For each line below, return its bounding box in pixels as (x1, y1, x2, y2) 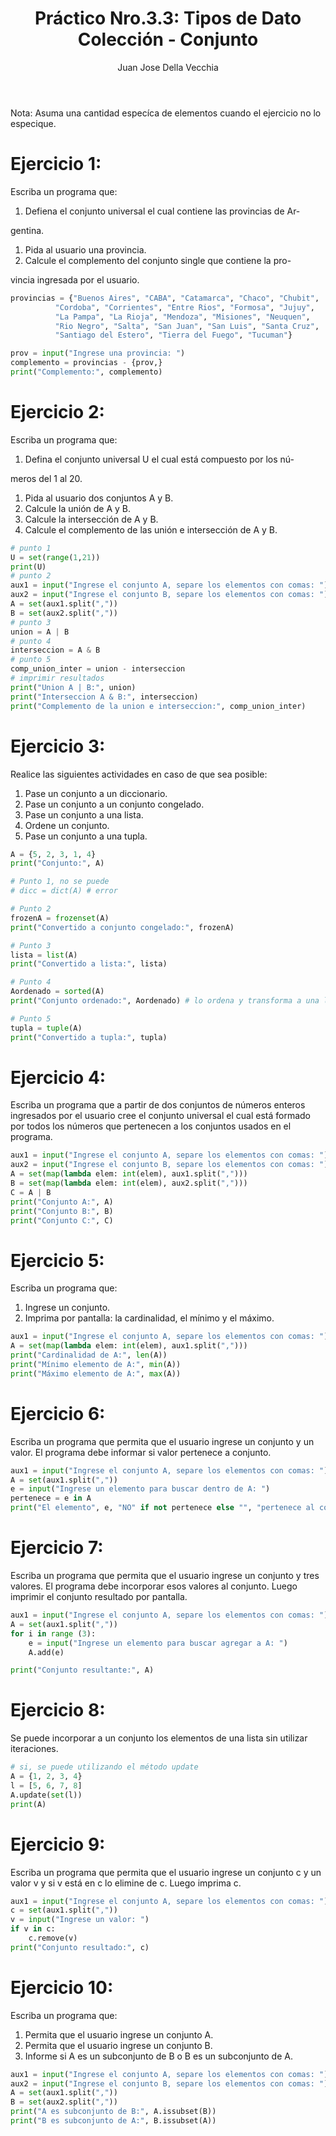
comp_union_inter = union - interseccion (10, 664, 186, 674)
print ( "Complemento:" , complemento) (10, 367, 163, 377)
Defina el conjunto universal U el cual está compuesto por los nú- (24, 453, 295, 465)
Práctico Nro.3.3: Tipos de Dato (34, 7, 302, 30)
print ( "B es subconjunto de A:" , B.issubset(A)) (10, 2116, 217, 2126)
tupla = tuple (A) (10, 1023, 83, 1033)
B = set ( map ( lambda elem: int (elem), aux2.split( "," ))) (10, 1178, 248, 1189)
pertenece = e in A (10, 1493, 92, 1504)
